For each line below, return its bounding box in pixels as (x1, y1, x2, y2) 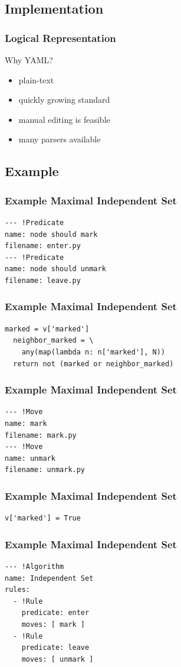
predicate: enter (21, 609, 90, 617)
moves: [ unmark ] (21, 655, 94, 663)
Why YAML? (5, 54, 53, 66)
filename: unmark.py (5, 466, 85, 474)
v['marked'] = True (5, 514, 81, 523)
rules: (5, 585, 30, 594)
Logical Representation (5, 30, 116, 45)
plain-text (18, 73, 54, 86)
